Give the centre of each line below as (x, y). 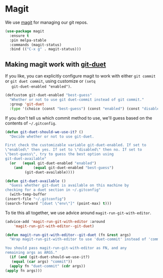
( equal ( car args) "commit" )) (42, 262)
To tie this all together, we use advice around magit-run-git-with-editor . (78, 213)
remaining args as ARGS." (31, 253)
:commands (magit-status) (36, 45)
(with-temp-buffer (28, 195)
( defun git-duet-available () (36, 181)
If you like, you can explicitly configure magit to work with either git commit (81, 76)
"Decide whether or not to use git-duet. (52, 137)
